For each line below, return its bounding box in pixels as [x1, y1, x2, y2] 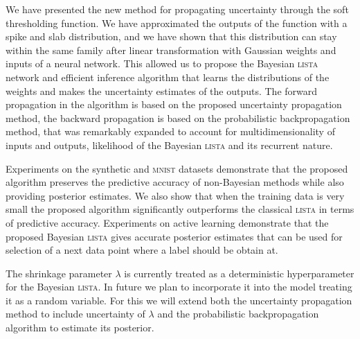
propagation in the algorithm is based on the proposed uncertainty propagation [6, 97, 342, 112]
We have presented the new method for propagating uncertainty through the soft [6, 2, 349, 16]
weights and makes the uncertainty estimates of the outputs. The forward [6, 83, 318, 98]
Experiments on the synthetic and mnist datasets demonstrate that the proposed [6, 161, 348, 175]
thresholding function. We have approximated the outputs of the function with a [6, 15, 348, 30]
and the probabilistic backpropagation [157, 306, 319, 321]
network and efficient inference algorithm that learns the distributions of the [6, 69, 330, 84]
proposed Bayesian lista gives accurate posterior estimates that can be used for [6, 229, 343, 243]
